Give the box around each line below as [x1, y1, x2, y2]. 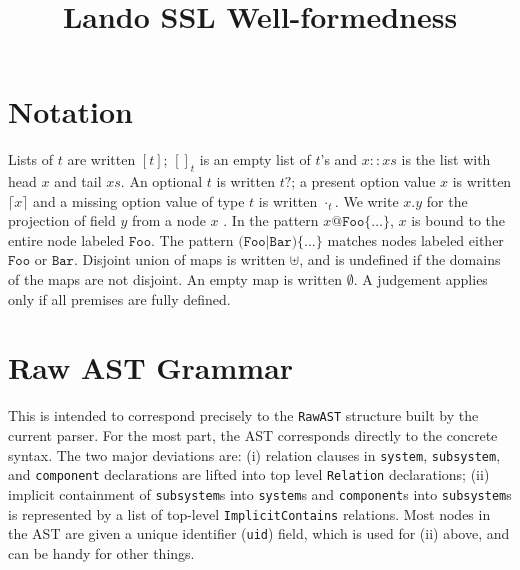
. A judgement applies [353, 269, 488, 290]
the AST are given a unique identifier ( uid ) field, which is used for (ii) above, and [8, 523, 510, 544]
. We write [334, 190, 399, 211]
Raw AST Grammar [8, 347, 294, 388]
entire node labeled [8, 229, 125, 250]
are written [67, 149, 136, 170]
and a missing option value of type [33, 190, 245, 211]
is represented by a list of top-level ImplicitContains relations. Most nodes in [8, 503, 491, 524]
